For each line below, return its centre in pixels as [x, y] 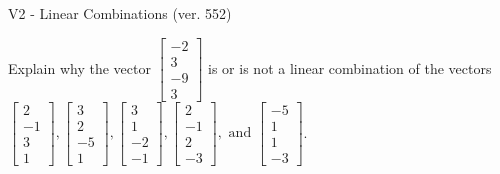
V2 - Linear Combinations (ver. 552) [120, 13]
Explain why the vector [79, 67]
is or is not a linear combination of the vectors [350, 67]
